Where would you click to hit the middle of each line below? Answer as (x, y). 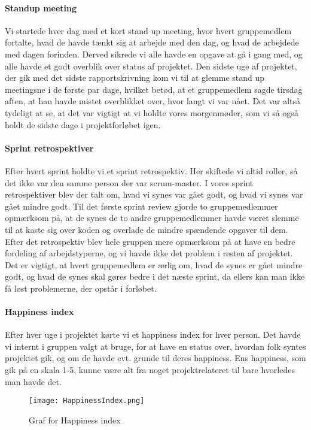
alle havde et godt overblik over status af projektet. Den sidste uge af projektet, (151, 66)
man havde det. (33, 381)
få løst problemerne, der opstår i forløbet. (81, 288)
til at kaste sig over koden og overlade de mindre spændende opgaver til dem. (147, 229)
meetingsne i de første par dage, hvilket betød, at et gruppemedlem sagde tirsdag (154, 89)
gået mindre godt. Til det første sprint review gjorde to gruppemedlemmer (141, 206)
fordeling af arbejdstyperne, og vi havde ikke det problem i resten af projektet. (149, 253)
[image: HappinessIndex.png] (87, 401)
